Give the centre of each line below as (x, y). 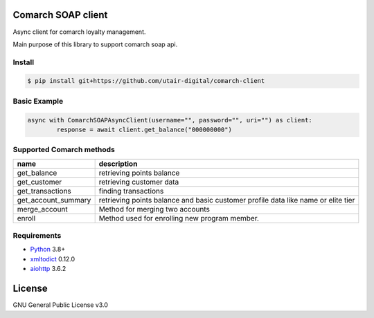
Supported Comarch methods (64, 150)
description (118, 164)
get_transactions (44, 191)
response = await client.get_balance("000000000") (144, 129)
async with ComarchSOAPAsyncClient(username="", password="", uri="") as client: (170, 120)
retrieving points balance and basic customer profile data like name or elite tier (227, 200)
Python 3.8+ (48, 250)
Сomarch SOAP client (60, 15)
